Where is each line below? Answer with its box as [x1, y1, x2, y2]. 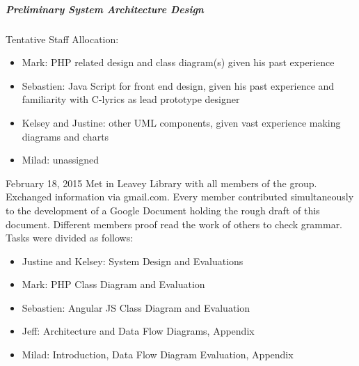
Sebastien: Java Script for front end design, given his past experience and [22, 78, 335, 93]
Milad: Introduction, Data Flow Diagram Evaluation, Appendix [22, 347, 294, 362]
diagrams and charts [22, 129, 109, 143]
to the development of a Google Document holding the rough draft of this [6, 202, 320, 217]
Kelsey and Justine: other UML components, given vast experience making [22, 115, 341, 129]
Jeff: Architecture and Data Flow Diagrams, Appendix [22, 324, 255, 338]
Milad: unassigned [22, 152, 99, 167]
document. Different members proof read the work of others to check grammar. [6, 216, 343, 231]
